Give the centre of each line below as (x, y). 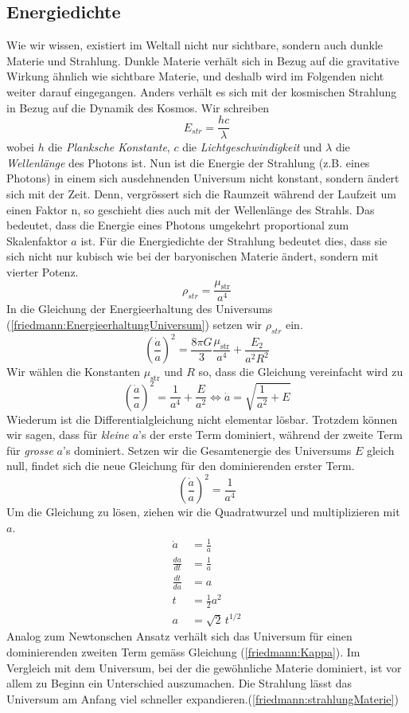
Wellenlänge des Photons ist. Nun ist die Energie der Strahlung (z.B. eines (188, 162)
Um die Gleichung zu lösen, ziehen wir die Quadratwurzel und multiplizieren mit (203, 512)
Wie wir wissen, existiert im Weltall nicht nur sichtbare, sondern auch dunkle (195, 45)
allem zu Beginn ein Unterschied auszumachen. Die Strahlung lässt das (179, 683)
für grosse (30, 450)
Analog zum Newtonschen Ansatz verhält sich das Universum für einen (179, 636)
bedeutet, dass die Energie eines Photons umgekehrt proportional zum (178, 225)
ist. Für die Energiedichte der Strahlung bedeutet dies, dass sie (234, 240)
